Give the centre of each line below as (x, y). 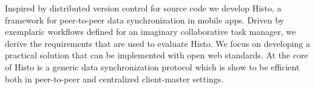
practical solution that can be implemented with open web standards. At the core (157, 55)
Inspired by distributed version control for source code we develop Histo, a (143, 8)
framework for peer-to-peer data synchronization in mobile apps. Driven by (144, 20)
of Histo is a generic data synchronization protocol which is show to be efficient (152, 66)
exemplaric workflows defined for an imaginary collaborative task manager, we (151, 32)
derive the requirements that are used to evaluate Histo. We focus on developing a (157, 43)
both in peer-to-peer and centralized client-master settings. (114, 78)
